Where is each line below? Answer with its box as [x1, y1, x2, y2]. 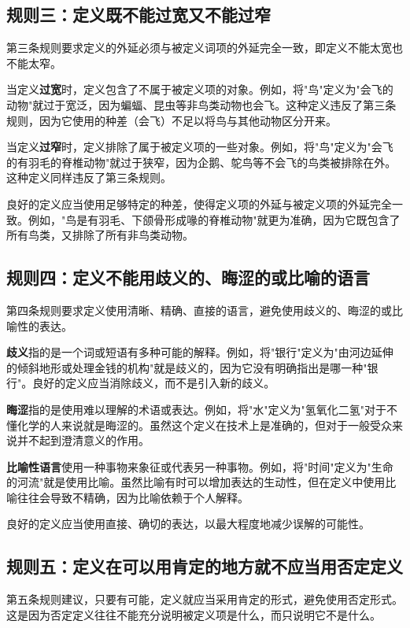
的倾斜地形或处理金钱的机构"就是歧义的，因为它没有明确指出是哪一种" [6, 359, 368, 375]
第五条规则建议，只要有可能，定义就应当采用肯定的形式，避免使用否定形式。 [6, 591, 403, 608]
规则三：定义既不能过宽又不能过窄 [6, 2, 271, 27]
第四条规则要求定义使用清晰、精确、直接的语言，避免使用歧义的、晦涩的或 [6, 301, 392, 318]
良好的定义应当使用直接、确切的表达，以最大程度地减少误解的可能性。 [6, 515, 370, 532]
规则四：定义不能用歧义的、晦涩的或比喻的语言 [6, 265, 370, 290]
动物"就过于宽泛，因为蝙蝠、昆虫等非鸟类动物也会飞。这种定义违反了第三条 [6, 96, 397, 113]
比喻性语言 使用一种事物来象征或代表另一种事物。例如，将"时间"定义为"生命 [6, 458, 393, 475]
